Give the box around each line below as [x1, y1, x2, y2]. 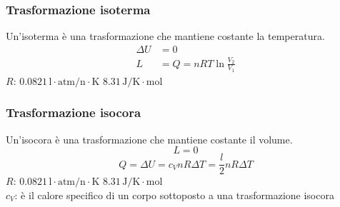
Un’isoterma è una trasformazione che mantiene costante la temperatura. [6, 29, 325, 44]
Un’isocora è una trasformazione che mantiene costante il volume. [6, 131, 293, 146]
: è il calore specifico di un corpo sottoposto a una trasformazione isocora [14, 187, 334, 202]
